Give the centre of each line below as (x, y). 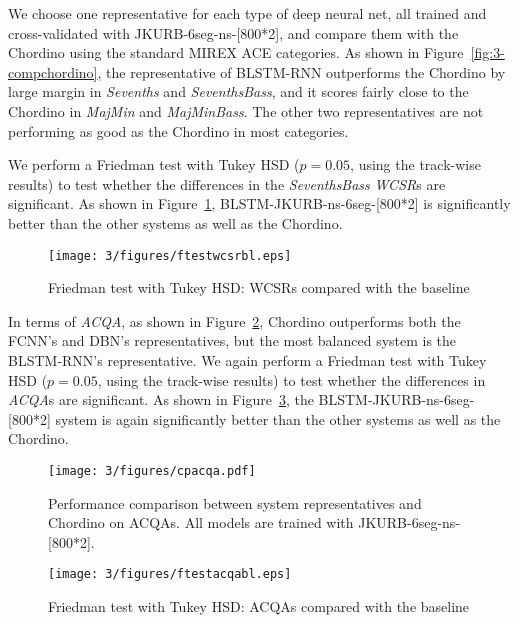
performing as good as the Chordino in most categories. (178, 130)
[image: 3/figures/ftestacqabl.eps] (170, 574)
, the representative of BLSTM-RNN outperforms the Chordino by (301, 71)
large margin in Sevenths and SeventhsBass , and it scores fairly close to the (238, 91)
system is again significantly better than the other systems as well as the (278, 418)
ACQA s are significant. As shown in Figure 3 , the (161, 399)
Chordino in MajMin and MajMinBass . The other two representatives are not (246, 110)
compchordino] (53, 71)
